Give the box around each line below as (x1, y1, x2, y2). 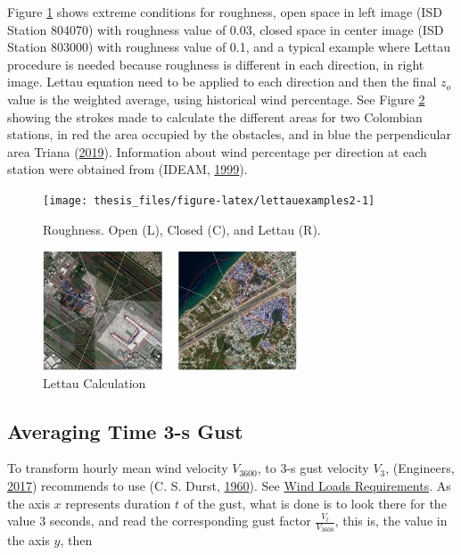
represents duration (65, 493, 171, 512)
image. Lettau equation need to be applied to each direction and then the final (7, 72, 437, 91)
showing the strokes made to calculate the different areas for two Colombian (7, 107, 423, 126)
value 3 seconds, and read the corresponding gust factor (7, 511, 311, 530)
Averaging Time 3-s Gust (7, 417, 243, 444)
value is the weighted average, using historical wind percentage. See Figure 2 (7, 89, 425, 108)
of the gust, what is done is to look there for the (183, 493, 447, 512)
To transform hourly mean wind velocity (7, 459, 228, 477)
